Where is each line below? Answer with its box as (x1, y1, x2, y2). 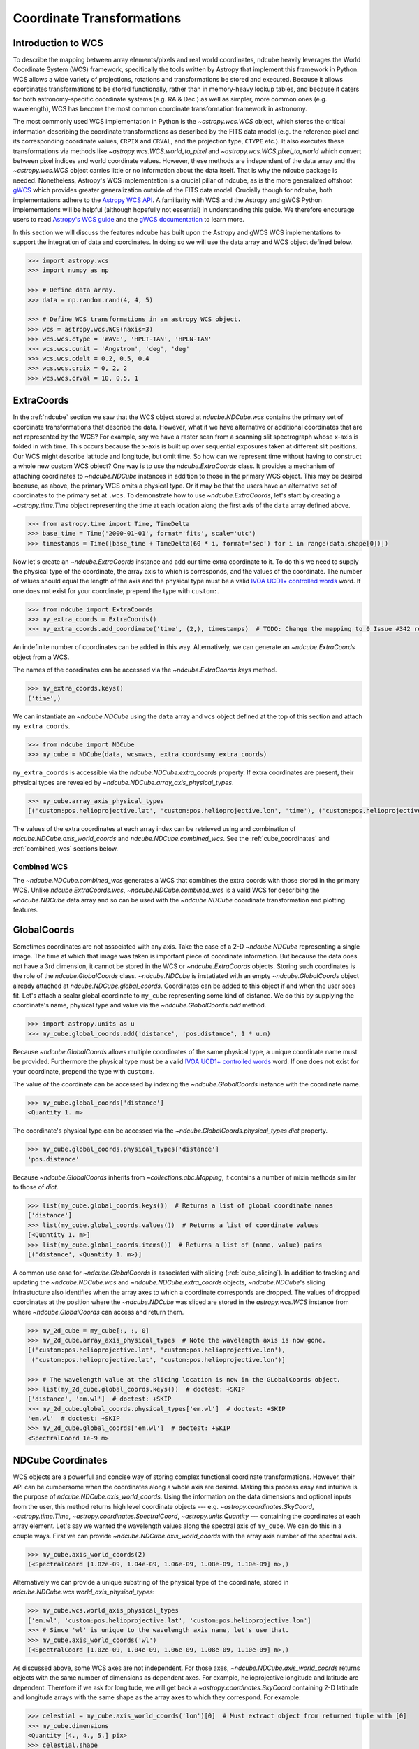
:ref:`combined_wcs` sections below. (13, 844, 119, 853)
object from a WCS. (13, 653, 70, 661)
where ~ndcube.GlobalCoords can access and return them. (13, 1308, 184, 1316)
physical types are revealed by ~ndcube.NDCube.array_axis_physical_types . (13, 778, 234, 786)
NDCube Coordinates (13, 1454, 108, 1466)
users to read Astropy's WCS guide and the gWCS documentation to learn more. (13, 215, 244, 224)
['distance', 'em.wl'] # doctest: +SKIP (27, 1395, 172, 1403)
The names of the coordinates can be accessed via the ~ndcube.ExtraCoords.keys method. (13, 665, 277, 674)
